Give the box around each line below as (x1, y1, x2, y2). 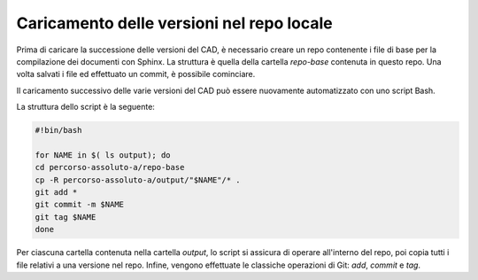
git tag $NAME (35, 212, 96, 222)
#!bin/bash (35, 125, 82, 136)
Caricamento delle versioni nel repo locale (16, 13, 334, 33)
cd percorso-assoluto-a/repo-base (35, 162, 185, 173)
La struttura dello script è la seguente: (16, 102, 155, 113)
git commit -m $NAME (35, 199, 124, 210)
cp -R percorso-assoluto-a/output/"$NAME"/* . (35, 175, 241, 185)
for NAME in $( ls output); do (35, 150, 172, 159)
